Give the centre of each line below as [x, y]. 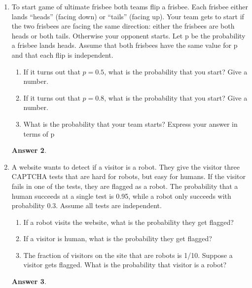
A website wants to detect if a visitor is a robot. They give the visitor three [126, 166]
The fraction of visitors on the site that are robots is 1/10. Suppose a [128, 255]
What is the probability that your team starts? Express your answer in [130, 124]
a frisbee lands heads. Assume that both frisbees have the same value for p [125, 45]
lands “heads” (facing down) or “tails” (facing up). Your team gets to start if [128, 16]
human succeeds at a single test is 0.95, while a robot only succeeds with [121, 196]
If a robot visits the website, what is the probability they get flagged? [128, 222]
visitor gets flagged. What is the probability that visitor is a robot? [125, 265]
